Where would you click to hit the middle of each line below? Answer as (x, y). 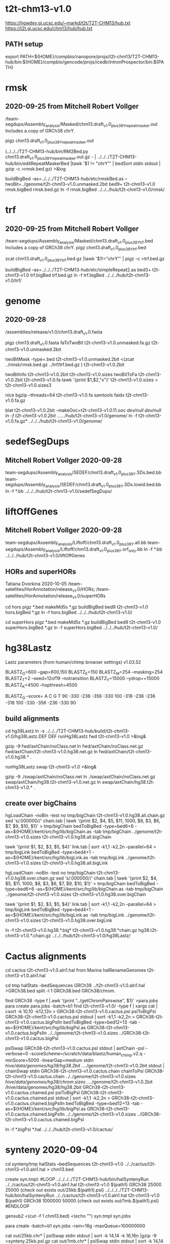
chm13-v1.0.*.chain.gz (28, 936)
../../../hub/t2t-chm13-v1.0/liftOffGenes (45, 556)
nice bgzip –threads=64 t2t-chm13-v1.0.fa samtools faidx (65, 395)
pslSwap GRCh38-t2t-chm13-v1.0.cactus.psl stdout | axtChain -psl (75, 1048)
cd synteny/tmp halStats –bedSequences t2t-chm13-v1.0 (64, 1164)
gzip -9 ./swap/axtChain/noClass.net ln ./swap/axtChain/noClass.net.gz (80, 777)
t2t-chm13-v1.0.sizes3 (28, 385)
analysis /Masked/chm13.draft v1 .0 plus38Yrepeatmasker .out (101, 125)
